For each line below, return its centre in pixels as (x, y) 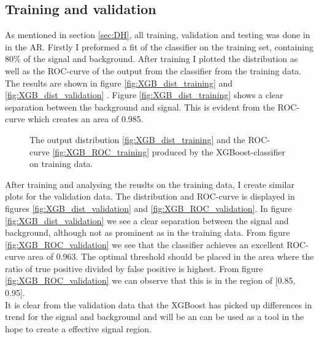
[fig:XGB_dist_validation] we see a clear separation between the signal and (147, 220)
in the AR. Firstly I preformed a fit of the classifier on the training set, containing (159, 46)
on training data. (61, 164)
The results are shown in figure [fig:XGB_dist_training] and (119, 83)
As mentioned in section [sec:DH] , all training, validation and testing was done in (158, 35)
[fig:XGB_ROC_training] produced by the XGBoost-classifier (169, 151)
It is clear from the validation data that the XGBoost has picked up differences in (159, 304)
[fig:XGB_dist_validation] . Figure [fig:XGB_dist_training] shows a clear (144, 95)
